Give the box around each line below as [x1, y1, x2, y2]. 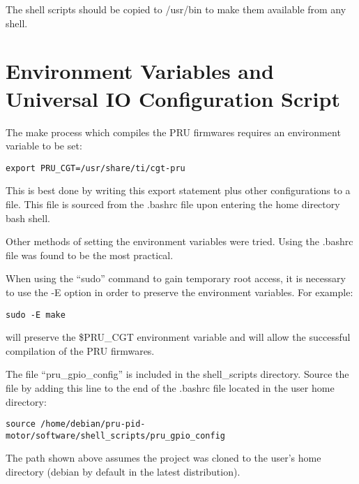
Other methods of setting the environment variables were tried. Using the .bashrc [6, 234, 353, 249]
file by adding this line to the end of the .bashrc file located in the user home [6, 380, 335, 395]
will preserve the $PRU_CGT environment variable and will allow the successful [6, 330, 351, 344]
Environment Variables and [6, 57, 274, 85]
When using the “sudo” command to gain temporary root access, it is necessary [6, 271, 346, 286]
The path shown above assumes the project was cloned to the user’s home [6, 450, 321, 465]
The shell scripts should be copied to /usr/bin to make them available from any [6, 2, 346, 16]
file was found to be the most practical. [6, 247, 174, 262]
